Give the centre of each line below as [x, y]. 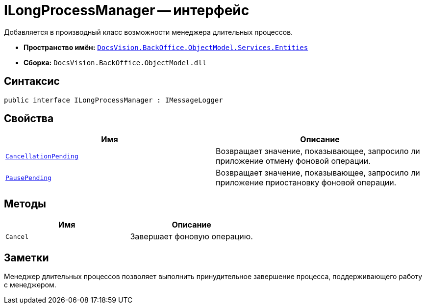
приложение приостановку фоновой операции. [306, 183]
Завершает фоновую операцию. [191, 237]
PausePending [28, 178]
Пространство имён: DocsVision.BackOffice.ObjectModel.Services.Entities [166, 47]
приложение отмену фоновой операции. [293, 161]
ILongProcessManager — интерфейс [127, 10]
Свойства [29, 119]
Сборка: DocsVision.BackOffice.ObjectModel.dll [115, 62]
